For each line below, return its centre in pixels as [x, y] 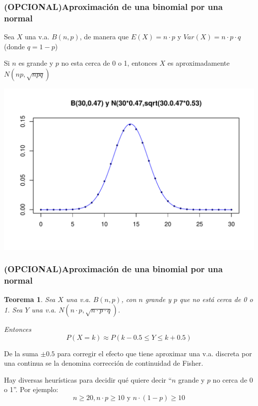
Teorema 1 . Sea [30, 299]
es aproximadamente [198, 63]
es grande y [36, 63]
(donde [15, 46]
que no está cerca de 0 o [216, 299]
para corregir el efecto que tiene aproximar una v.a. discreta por [155, 353]
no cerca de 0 [233, 379]
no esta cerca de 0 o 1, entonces [109, 63]
